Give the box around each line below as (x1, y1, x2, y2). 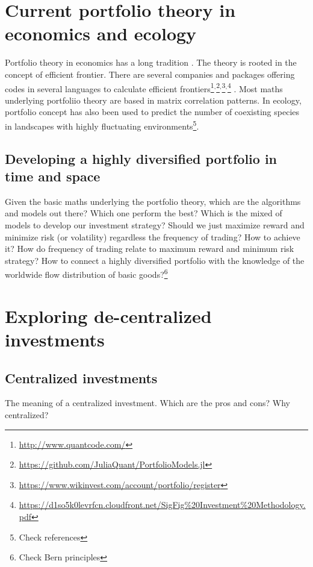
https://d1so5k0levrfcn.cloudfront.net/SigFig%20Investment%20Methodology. (19, 498, 306, 511)
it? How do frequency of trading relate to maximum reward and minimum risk (5, 242, 294, 255)
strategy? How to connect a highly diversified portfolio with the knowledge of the (5, 254, 305, 266)
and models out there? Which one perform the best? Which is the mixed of (5, 207, 282, 219)
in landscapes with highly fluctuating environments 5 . (5, 117, 199, 132)
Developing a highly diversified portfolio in (5, 149, 277, 168)
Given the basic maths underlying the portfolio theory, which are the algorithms (5, 195, 301, 207)
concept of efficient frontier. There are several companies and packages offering (5, 67, 295, 80)
